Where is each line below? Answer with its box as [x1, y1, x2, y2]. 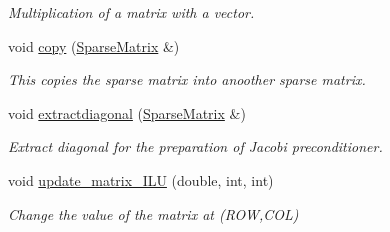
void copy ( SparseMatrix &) [8, 35, 180, 56]
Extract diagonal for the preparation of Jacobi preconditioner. [8, 136, 383, 157]
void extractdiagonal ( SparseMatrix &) [8, 102, 246, 123]
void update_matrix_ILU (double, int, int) [8, 169, 274, 190]
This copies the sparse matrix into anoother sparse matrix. [8, 69, 366, 90]
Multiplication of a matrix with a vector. [8, 2, 255, 22]
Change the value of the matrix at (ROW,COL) [8, 203, 299, 224]
